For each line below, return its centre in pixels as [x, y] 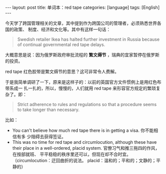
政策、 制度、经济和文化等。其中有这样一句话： [62, 29]
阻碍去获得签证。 [48, 137]
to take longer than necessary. [48, 110]
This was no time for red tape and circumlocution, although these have [84, 142]
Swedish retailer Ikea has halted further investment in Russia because [88, 39]
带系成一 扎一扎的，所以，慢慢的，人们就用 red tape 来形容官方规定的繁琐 [81, 88]
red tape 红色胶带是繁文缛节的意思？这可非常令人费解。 [62, 71]
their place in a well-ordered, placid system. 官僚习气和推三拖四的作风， [86, 148]
